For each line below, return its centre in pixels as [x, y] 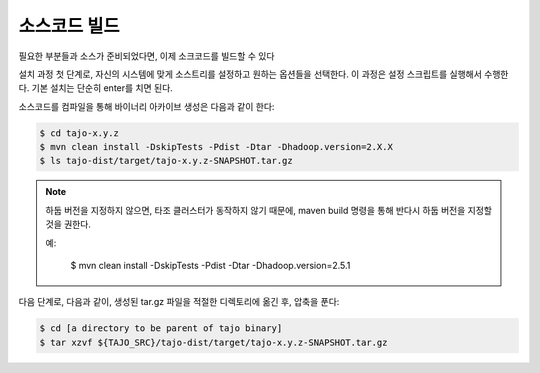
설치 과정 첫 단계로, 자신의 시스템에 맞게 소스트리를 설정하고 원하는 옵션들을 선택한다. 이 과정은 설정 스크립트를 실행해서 [250, 74]
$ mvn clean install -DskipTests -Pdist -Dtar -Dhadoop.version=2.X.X [216, 147]
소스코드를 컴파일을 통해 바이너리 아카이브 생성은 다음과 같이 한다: [146, 106]
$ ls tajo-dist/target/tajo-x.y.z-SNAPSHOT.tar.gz [166, 161]
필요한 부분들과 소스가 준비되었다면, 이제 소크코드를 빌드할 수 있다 [146, 56]
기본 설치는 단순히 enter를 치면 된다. [102, 88]
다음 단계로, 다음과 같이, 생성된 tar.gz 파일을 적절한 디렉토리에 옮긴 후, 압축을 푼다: [179, 302]
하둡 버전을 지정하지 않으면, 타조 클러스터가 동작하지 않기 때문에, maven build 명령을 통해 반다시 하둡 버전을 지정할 [268, 210]
